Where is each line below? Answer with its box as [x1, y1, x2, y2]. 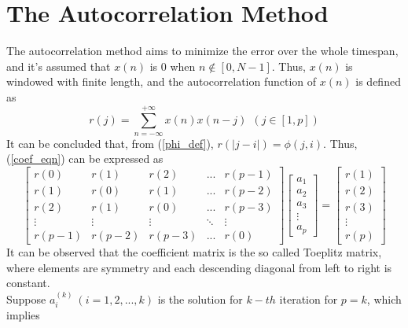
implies [6, 307, 40, 323]
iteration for [279, 290, 338, 307]
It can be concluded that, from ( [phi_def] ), [6, 135, 214, 151]
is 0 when [149, 57, 196, 74]
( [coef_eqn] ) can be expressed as [6, 150, 164, 167]
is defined [355, 73, 401, 90]
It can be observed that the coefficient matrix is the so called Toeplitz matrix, [6, 244, 382, 260]
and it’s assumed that [6, 57, 111, 74]
